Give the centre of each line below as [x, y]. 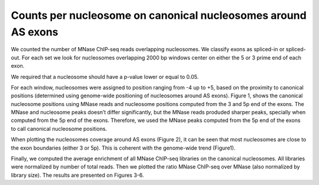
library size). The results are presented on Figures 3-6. [77, 175]
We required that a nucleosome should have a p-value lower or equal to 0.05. [105, 77]
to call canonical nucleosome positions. [59, 128]
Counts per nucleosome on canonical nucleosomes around [159, 15]
